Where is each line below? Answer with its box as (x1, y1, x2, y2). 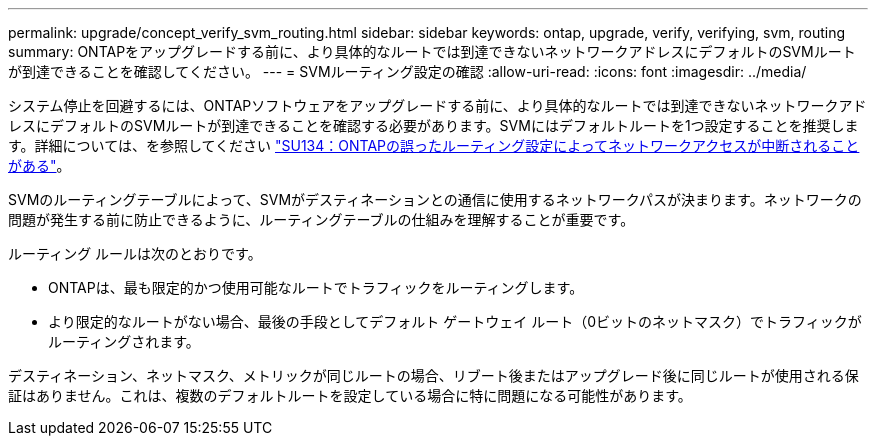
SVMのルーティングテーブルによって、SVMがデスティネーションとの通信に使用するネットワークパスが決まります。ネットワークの (8, 191, 862, 208)
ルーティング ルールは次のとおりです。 (8, 245, 262, 262)
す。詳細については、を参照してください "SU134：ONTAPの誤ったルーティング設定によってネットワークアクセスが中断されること (8, 137, 860, 154)
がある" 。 (8, 157, 71, 174)
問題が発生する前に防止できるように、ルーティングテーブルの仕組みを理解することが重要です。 (8, 211, 635, 228)
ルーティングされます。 (48, 333, 200, 350)
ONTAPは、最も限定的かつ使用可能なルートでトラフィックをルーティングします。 (48, 279, 584, 296)
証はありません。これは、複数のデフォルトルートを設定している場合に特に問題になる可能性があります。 (8, 387, 692, 404)
